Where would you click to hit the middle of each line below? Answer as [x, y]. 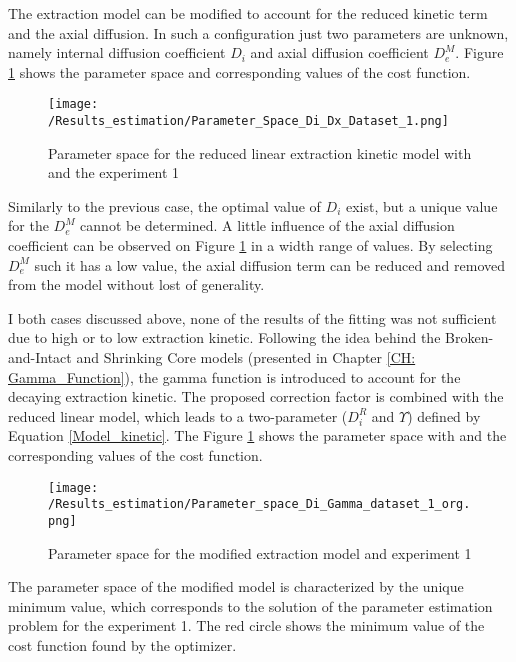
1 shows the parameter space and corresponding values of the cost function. [239, 71]
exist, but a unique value [421, 205]
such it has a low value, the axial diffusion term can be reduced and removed [270, 264]
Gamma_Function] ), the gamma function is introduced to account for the [234, 376]
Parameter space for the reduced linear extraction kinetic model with [260, 152]
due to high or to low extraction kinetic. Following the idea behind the [224, 337]
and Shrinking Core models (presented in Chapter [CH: [246, 357]
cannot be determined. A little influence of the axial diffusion [267, 225]
